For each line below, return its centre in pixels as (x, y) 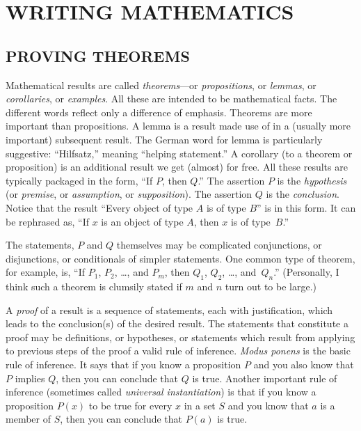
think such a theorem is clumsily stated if (94, 287)
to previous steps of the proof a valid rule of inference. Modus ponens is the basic (178, 351)
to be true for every (130, 405)
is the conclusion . (303, 194)
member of (28, 419)
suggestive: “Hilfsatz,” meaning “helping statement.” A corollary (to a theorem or (179, 153)
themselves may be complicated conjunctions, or (219, 245)
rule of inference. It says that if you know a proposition (123, 365)
